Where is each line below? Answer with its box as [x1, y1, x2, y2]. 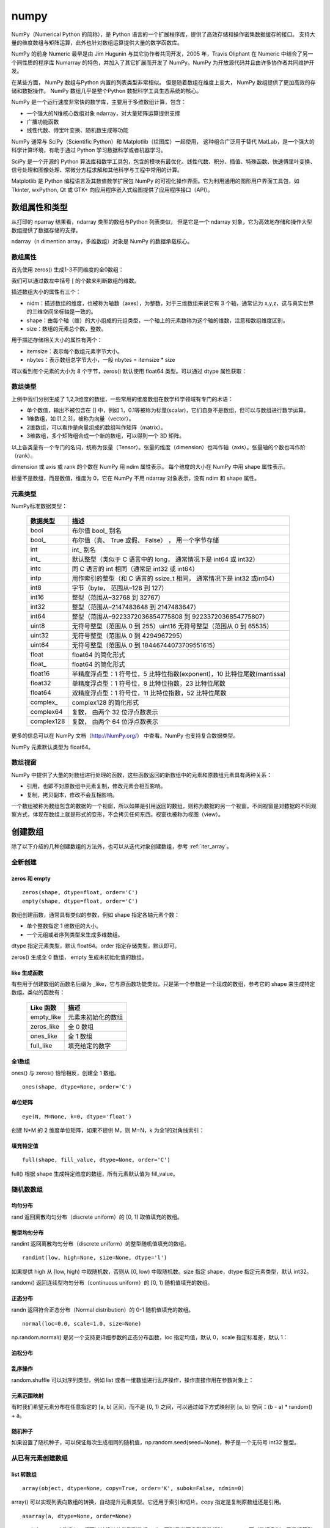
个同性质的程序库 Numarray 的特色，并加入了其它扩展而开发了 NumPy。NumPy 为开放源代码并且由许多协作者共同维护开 [11, 59, 315, 66]
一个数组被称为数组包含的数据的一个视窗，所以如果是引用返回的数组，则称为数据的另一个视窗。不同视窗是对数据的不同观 [11, 803, 317, 810]
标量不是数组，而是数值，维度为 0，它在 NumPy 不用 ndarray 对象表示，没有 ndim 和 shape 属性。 [11, 474, 260, 482]
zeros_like [30, 1022, 59, 1030]
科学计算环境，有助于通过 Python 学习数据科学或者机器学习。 [11, 147, 166, 154]
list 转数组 [11, 1471, 37, 1478]
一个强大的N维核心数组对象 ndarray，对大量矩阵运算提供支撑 [26, 109, 180, 117]
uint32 [30, 631, 49, 640]
